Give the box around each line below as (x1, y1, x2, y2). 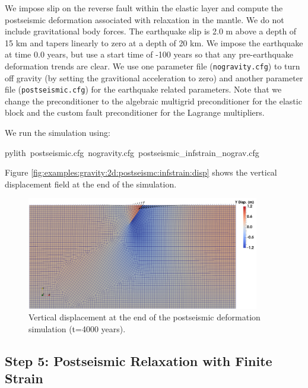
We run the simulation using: (5, 126, 110, 139)
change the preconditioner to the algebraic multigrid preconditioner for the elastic (5, 94, 302, 107)
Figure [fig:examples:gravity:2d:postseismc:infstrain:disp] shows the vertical (5, 166, 277, 179)
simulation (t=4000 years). (28, 323, 126, 335)
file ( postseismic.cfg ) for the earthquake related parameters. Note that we (5, 83, 282, 96)
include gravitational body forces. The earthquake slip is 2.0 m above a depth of (5, 25, 297, 37)
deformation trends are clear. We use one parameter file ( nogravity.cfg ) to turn (5, 59, 300, 72)
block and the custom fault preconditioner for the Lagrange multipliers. (5, 106, 265, 119)
